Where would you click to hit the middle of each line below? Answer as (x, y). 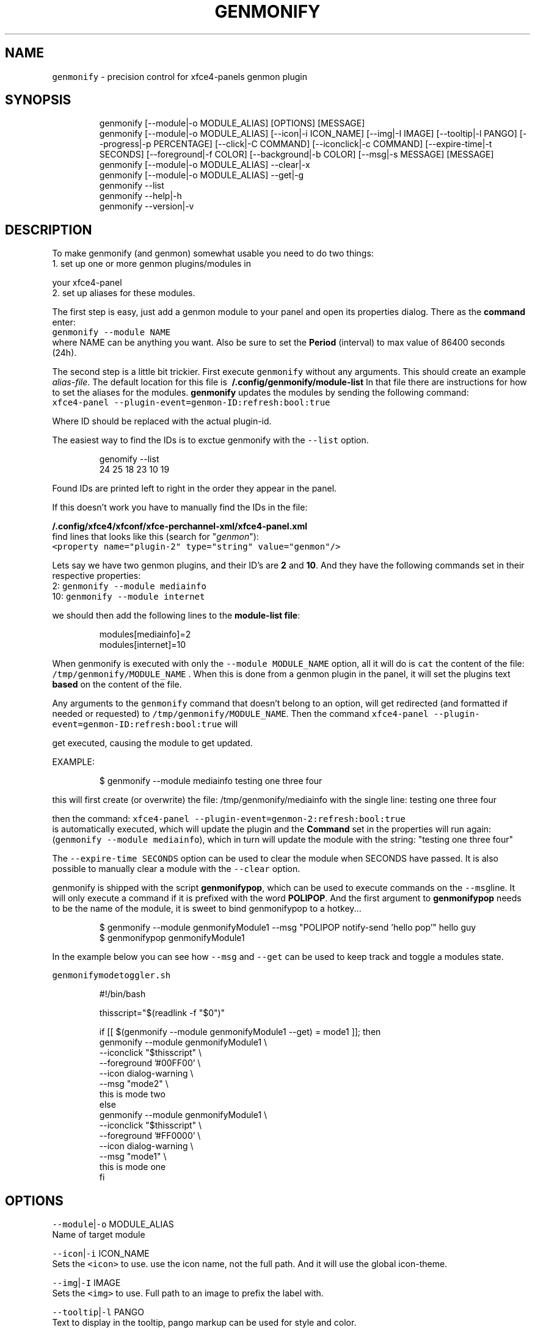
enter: (64, 322)
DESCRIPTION (49, 230)
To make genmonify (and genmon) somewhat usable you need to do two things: (213, 253)
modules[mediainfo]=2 (145, 634)
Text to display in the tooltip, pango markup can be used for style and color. (204, 1323)
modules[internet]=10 (143, 645)
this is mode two (132, 1094)
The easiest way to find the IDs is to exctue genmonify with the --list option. (210, 440)
